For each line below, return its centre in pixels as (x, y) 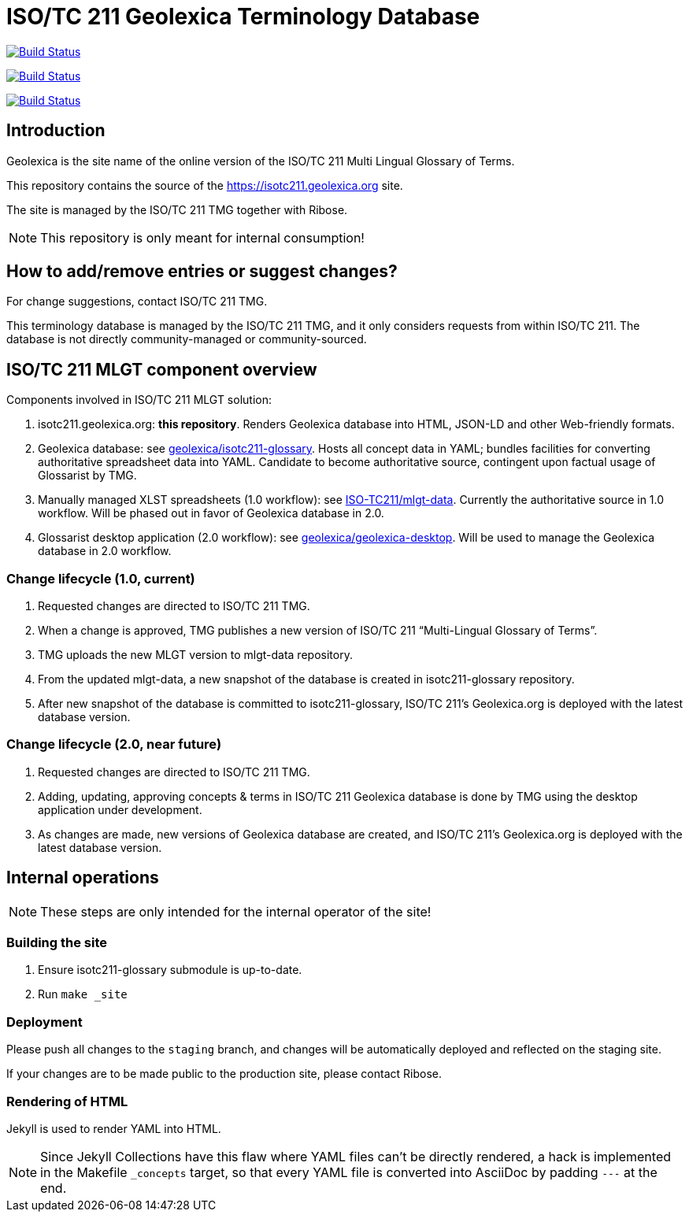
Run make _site (83, 994)
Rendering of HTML (67, 1101)
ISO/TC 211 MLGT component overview (162, 369)
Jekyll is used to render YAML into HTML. (114, 1128)
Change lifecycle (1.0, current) (101, 578)
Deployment (44, 1022)
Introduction (56, 131)
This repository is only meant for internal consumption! (202, 237)
